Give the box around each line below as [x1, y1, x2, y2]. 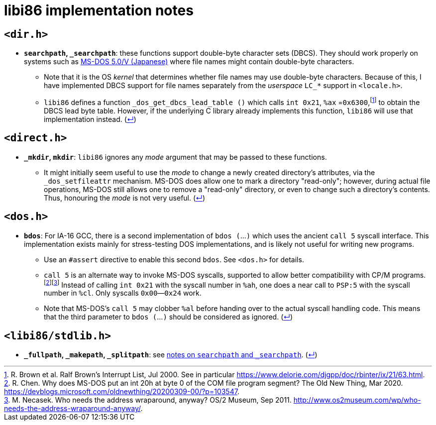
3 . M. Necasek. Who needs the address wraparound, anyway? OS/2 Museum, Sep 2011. [4, 396, 292, 405]
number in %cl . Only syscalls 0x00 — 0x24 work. [44, 289, 202, 298]
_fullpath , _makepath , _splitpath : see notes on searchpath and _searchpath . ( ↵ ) [24, 350, 318, 359]
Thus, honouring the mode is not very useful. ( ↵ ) [44, 193, 206, 202]
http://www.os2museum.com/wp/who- [293, 396, 421, 405]
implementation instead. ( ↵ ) [44, 114, 136, 123]
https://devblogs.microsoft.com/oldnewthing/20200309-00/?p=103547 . [4, 387, 239, 396]
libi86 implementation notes [4, 2, 194, 19]
